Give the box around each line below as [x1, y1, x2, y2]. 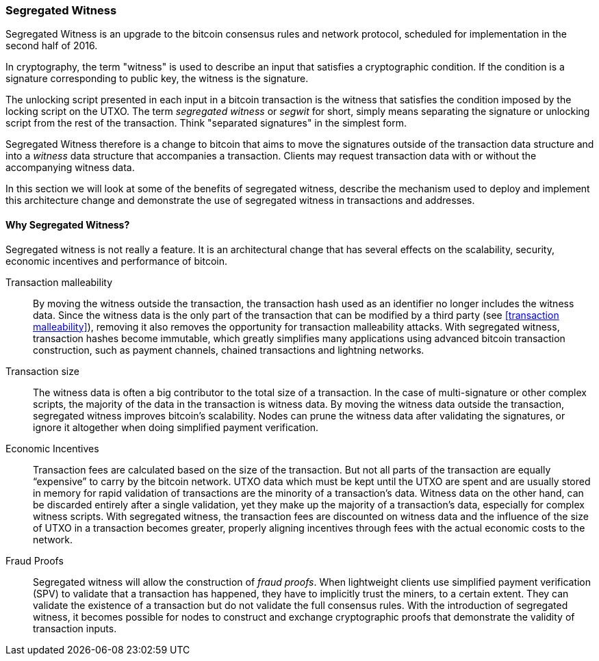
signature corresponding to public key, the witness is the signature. [5, 73, 309, 85]
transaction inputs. [33, 622, 117, 634]
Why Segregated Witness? [5, 218, 130, 231]
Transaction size [5, 365, 79, 377]
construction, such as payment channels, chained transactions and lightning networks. [33, 344, 424, 356]
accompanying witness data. [5, 161, 135, 174]
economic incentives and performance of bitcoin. [5, 255, 227, 267]
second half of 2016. [5, 40, 98, 52]
